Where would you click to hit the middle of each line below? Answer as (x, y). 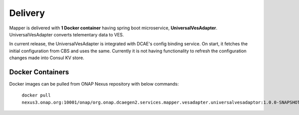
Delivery (27, 13)
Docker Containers (39, 72)
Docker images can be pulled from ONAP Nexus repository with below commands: (94, 84)
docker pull (36, 95)
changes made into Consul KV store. (47, 58)
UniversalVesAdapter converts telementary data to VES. (67, 34)
